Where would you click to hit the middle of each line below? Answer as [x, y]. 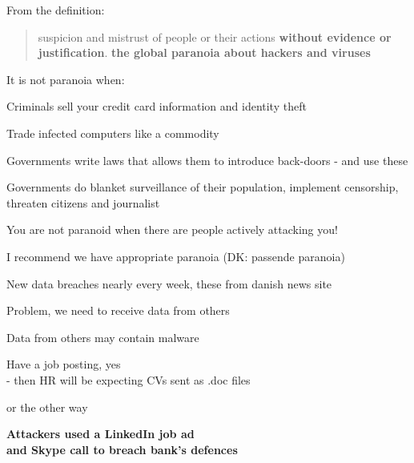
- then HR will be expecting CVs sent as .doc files [129, 379]
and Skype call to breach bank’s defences [122, 449]
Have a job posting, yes [64, 364]
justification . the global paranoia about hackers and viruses [204, 52]
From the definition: [56, 10]
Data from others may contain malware [103, 337]
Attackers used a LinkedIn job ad [100, 434]
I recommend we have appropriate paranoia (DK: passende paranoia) [176, 256]
